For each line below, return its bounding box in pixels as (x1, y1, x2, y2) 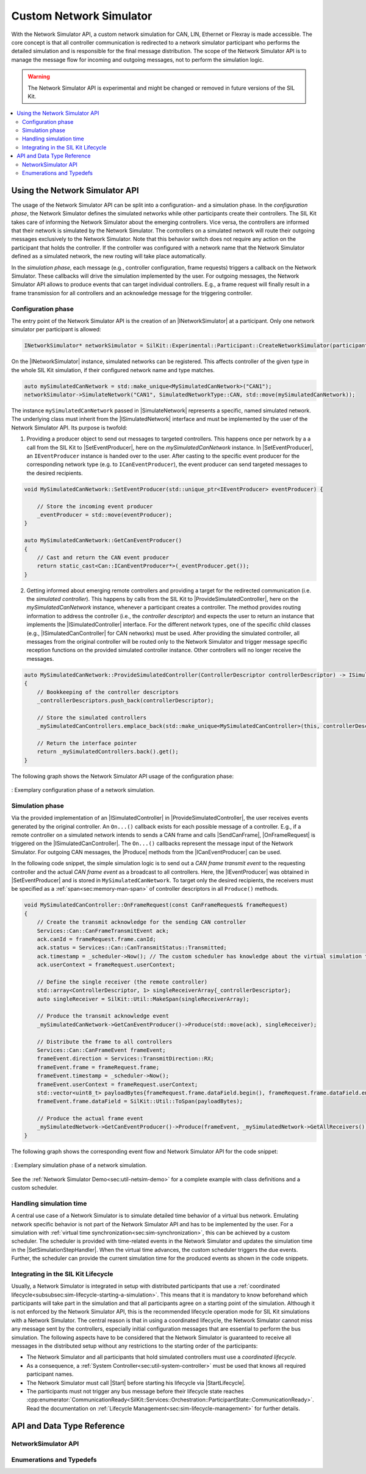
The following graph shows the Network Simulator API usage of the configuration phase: (11, 772, 234, 780)
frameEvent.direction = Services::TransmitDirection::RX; (37, 1055, 214, 1062)
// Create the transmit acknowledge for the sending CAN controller (37, 919, 246, 926)
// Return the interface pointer (37, 739, 137, 747)
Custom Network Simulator (11, 9, 152, 23)
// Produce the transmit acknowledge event (37, 1013, 169, 1019)
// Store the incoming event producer (37, 503, 153, 509)
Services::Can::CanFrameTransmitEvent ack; (37, 927, 169, 934)
